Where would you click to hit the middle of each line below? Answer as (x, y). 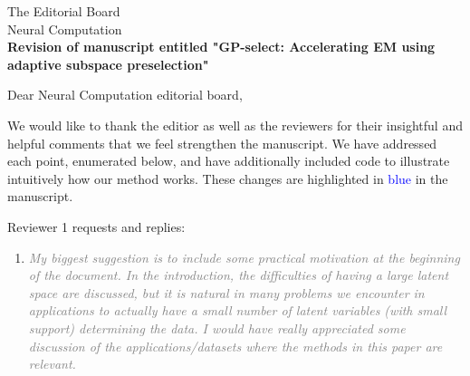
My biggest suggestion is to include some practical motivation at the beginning (244, 257)
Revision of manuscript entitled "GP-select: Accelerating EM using (221, 47)
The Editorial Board (64, 11)
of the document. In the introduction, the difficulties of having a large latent (239, 275)
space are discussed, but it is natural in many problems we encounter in (226, 292)
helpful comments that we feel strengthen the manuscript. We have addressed (222, 143)
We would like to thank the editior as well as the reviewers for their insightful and (235, 125)
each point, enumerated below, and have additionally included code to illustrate (229, 161)
